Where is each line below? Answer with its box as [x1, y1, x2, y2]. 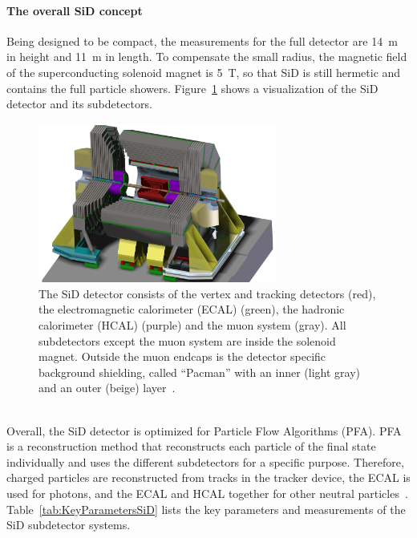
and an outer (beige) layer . [38, 379, 176, 396]
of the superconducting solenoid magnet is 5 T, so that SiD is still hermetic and [6, 63, 401, 80]
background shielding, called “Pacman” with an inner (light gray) [38, 363, 360, 380]
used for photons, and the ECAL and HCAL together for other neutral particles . [6, 484, 408, 501]
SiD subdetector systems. [6, 516, 131, 533]
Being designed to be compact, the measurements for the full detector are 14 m [6, 32, 398, 49]
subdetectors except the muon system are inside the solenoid [38, 332, 336, 349]
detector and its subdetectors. [6, 95, 152, 112]
